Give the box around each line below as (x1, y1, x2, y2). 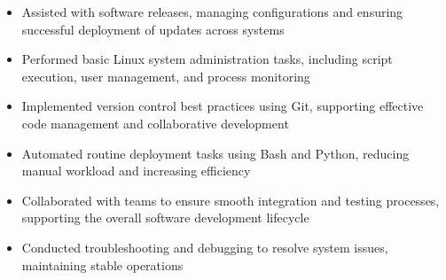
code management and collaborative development (21, 113, 289, 132)
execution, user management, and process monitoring (21, 66, 310, 85)
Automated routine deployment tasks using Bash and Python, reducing (21, 144, 410, 162)
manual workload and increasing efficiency (21, 161, 251, 180)
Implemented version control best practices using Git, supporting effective (21, 97, 424, 115)
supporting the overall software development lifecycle (21, 208, 309, 227)
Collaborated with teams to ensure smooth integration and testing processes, (21, 191, 440, 209)
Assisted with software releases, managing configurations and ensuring (21, 3, 403, 20)
